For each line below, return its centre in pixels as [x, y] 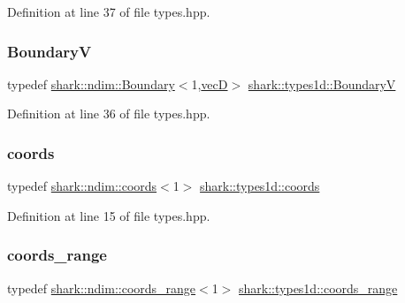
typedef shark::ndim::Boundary [91, 83]
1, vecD [210, 83]
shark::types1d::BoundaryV [322, 83]
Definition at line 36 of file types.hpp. [109, 114]
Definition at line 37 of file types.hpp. [109, 11]
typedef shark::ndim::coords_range [102, 288]
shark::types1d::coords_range [318, 288]
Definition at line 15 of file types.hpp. [109, 215]
